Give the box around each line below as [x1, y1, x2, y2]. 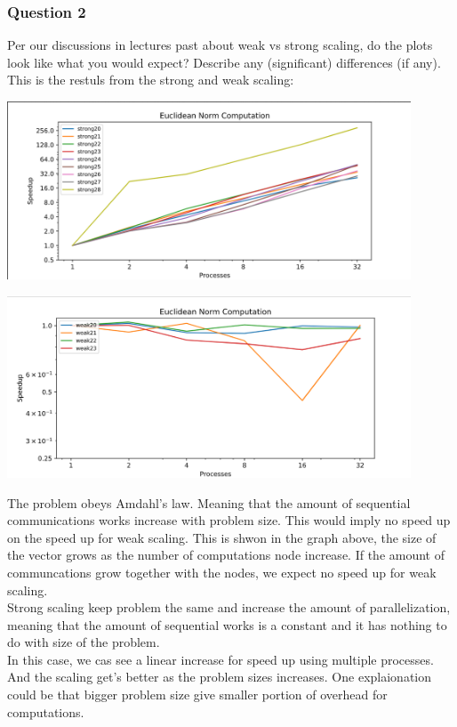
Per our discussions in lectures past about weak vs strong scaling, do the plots [7, 36, 433, 54]
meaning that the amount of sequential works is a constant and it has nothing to [7, 615, 447, 634]
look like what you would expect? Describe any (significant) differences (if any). [7, 53, 441, 71]
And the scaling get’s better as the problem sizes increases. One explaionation [7, 667, 432, 686]
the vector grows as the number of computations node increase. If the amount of [7, 545, 445, 564]
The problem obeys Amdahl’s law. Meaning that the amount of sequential [7, 493, 411, 512]
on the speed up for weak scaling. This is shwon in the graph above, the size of [7, 528, 437, 546]
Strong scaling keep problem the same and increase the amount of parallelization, [7, 598, 451, 617]
